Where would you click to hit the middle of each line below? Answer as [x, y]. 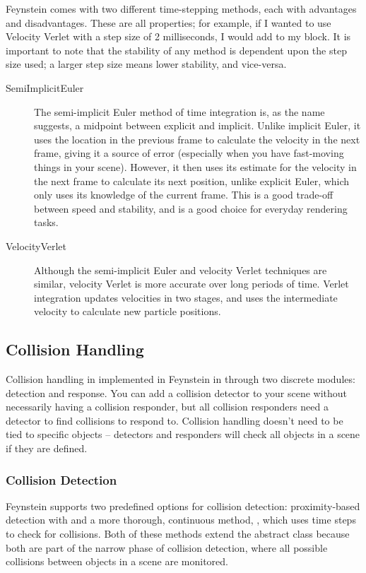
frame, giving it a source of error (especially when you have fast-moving [189, 153]
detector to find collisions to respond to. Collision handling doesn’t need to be [175, 420]
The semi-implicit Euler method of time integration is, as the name [179, 111]
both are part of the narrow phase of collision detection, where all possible [167, 547]
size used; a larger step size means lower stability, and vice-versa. [146, 64]
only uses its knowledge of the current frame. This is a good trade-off [184, 195]
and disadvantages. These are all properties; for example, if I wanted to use [169, 22]
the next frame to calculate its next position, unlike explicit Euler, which [192, 181]
